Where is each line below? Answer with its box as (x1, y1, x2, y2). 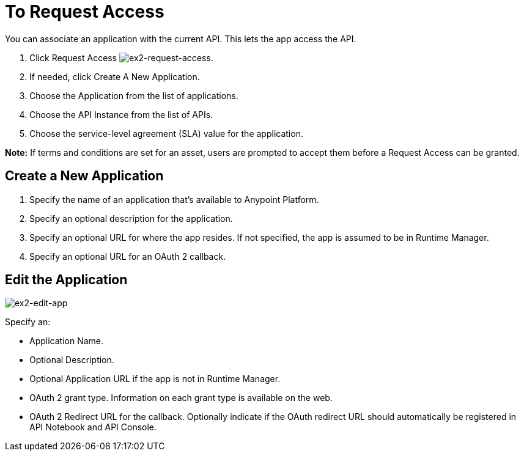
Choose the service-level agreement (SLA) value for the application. (29, 128, 303, 139)
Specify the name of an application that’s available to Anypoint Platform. (29, 194, 319, 205)
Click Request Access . (29, 52, 213, 63)
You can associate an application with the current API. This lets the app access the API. (5, 33, 356, 44)
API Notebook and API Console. (29, 422, 157, 433)
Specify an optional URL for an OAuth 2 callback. (29, 251, 226, 262)
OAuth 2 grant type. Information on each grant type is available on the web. (29, 392, 333, 403)
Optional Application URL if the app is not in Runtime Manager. (29, 373, 281, 384)
